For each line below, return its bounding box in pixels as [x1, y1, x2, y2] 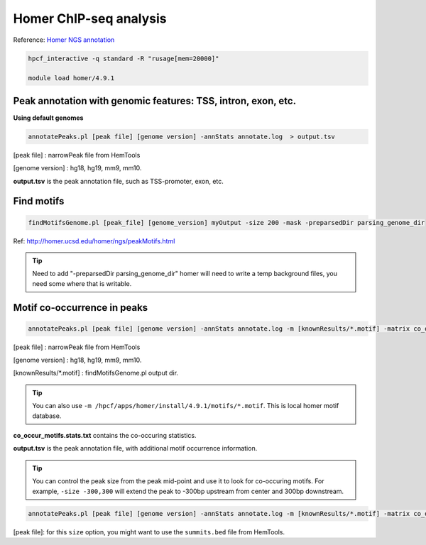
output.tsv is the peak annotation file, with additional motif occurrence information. [13, 444, 258, 453]
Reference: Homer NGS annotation [13, 35, 115, 44]
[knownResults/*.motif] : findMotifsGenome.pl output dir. [13, 369, 179, 378]
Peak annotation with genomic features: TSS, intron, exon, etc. [13, 94, 297, 106]
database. [32, 412, 62, 420]
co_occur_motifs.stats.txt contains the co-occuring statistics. [13, 431, 197, 440]
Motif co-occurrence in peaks [13, 302, 148, 314]
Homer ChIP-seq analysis [13, 11, 167, 26]
